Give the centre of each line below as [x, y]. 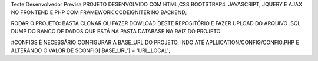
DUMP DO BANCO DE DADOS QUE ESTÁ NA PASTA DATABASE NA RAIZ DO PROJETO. [116, 32]
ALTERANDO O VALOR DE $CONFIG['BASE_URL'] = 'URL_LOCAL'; [91, 50]
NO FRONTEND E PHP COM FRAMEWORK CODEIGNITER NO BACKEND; [99, 12]
